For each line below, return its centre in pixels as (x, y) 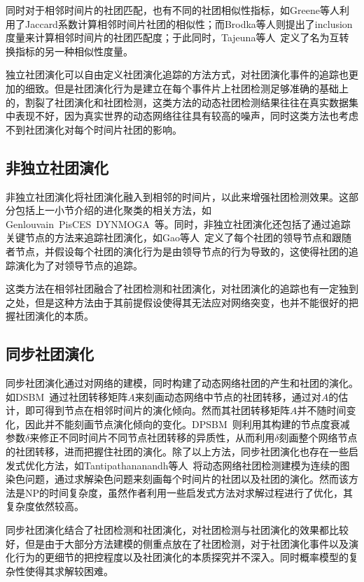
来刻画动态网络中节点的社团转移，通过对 (228, 396)
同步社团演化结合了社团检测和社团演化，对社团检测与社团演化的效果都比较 (177, 530)
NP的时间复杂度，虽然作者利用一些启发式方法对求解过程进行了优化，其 (189, 492)
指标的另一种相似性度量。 (74, 51)
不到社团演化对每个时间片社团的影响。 (94, 129)
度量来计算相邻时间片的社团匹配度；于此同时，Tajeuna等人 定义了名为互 (173, 37)
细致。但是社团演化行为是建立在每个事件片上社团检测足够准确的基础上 (187, 88)
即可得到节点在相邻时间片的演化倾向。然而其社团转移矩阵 (157, 410)
